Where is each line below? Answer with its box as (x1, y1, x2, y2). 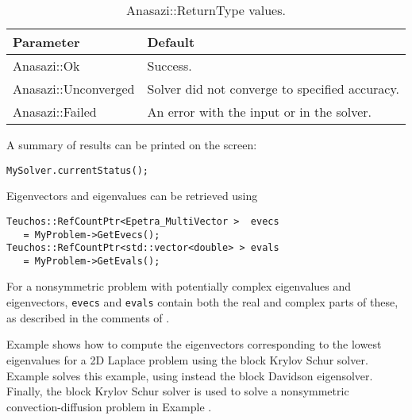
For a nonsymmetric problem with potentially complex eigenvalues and (6, 278, 352, 295)
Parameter (13, 33, 80, 51)
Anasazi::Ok (13, 56, 80, 75)
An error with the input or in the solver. (147, 102, 372, 121)
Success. (147, 56, 192, 75)
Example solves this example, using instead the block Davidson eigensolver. (6, 367, 373, 383)
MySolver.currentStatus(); (6, 164, 148, 176)
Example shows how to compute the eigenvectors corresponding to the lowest (6, 336, 382, 353)
